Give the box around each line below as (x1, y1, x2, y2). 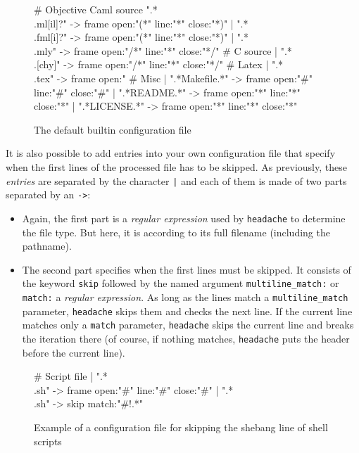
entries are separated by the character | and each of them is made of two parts (6, 173, 347, 188)
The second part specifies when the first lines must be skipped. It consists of (22, 262, 351, 276)
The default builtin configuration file (34, 122, 191, 136)
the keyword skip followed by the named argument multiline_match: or (22, 276, 339, 291)
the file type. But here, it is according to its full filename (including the (22, 224, 330, 239)
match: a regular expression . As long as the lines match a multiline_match (22, 289, 348, 304)
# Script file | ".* (34, 369, 108, 383)
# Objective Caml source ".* (34, 2, 158, 16)
